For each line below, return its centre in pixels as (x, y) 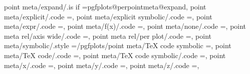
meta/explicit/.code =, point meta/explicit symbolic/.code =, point (108, 16)
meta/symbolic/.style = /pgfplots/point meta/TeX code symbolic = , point (118, 45)
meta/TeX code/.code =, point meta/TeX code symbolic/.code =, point (115, 55)
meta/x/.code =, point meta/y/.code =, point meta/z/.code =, (102, 65)
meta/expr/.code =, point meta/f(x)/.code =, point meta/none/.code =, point (125, 26)
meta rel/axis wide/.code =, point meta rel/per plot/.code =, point (108, 36)
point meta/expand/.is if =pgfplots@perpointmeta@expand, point (105, 6)
